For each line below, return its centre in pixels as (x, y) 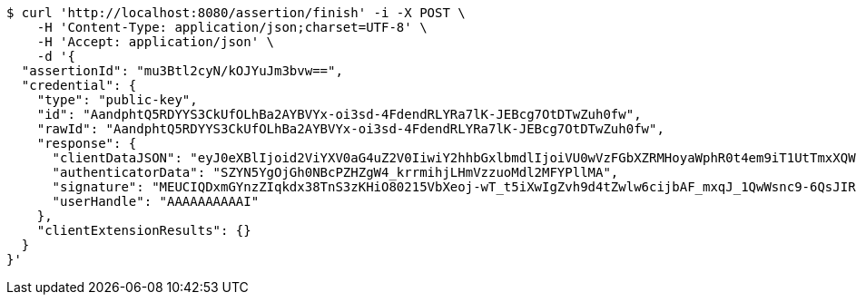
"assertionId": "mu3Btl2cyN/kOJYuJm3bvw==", (182, 71)
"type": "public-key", (117, 100)
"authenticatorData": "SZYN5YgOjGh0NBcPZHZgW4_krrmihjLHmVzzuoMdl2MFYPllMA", (335, 172)
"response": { (87, 143)
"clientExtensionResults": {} (144, 230)
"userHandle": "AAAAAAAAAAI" (156, 201)
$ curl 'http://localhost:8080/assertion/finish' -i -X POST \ (236, 13)
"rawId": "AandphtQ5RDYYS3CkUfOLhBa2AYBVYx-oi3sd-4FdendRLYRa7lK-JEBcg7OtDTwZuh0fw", (350, 129)
